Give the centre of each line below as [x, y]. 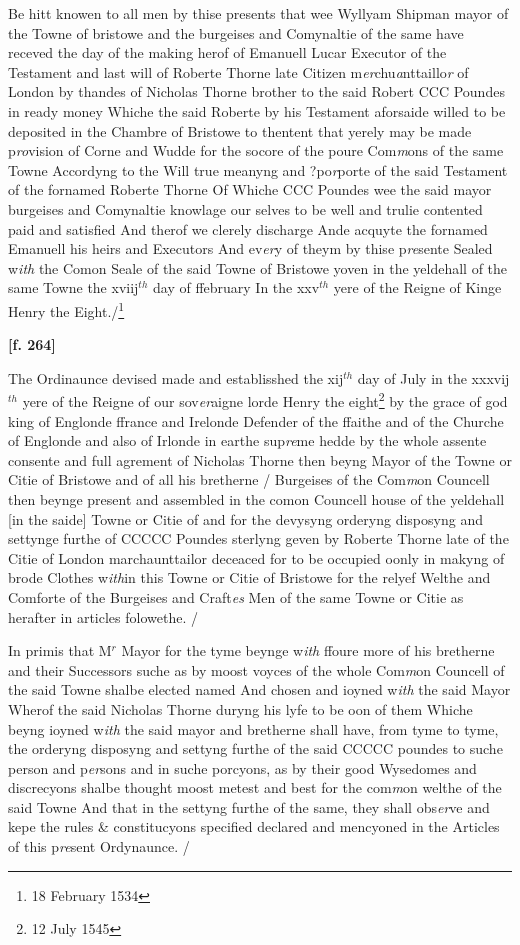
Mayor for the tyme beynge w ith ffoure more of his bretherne [308, 650]
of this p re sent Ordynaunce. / [99, 846]
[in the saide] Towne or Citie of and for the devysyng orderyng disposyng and [245, 518]
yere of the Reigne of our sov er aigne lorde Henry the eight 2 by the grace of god [265, 399]
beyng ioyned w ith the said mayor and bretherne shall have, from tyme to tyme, [253, 728]
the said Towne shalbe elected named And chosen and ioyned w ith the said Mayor [259, 689]
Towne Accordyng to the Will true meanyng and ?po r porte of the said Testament [258, 169]
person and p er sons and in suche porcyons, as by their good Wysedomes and [242, 767]
